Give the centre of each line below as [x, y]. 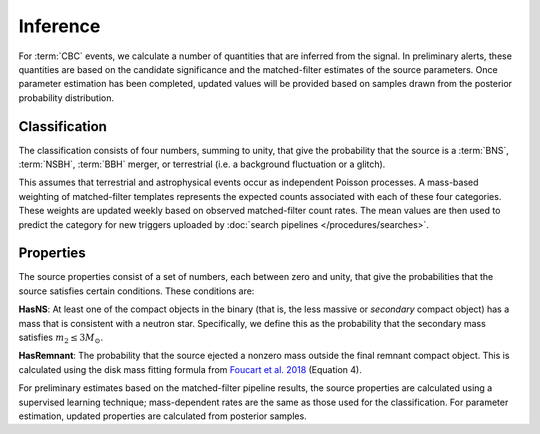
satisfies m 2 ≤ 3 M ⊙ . [61, 338]
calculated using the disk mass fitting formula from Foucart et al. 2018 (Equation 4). [190, 369]
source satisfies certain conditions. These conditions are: [136, 291]
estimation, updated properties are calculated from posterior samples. [162, 416]
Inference [59, 26]
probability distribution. [66, 97]
